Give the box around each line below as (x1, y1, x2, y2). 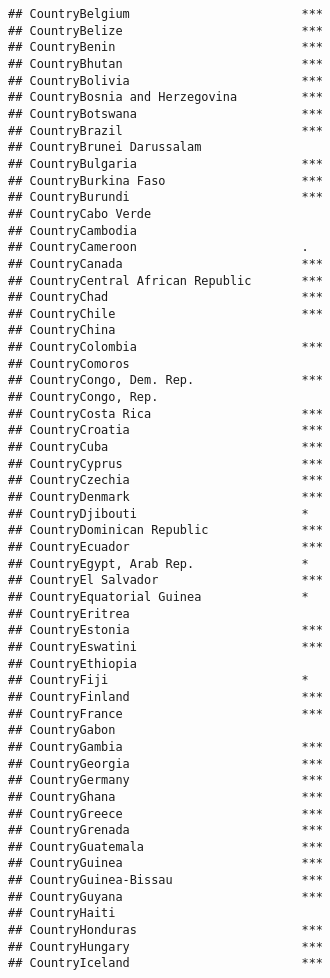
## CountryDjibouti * (8, 506, 309, 521)
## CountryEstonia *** (8, 623, 323, 638)
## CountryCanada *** (8, 256, 323, 271)
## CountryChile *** (8, 306, 323, 321)
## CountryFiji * (8, 673, 309, 688)
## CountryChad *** (8, 290, 323, 305)
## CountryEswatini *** (8, 639, 323, 654)
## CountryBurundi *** (8, 190, 323, 205)
